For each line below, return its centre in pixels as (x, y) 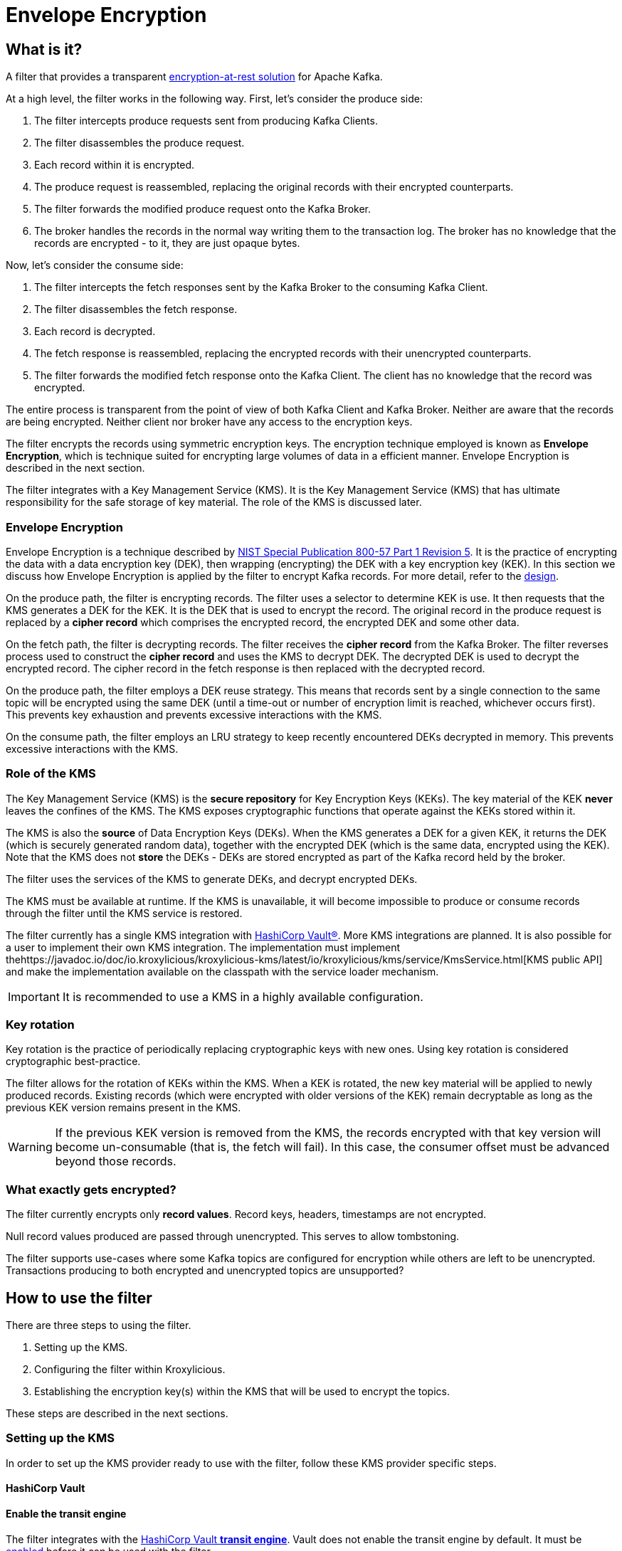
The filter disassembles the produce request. (139, 143)
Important (34, 996)
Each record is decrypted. (95, 332)
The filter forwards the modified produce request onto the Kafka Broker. (202, 209)
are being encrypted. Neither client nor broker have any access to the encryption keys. (209, 422)
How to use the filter (79, 1298)
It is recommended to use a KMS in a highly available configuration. (243, 996)
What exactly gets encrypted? (91, 1189)
